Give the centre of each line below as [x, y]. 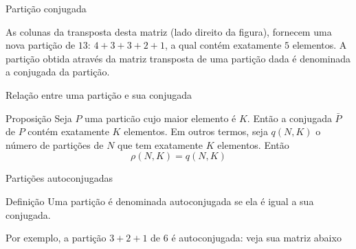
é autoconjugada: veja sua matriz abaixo [256, 238]
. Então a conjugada [289, 118]
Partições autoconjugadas [59, 178]
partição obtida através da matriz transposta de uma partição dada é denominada [178, 58]
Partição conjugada [46, 8]
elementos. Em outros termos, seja [196, 131]
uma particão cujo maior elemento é [160, 118]
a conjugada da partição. [58, 72]
